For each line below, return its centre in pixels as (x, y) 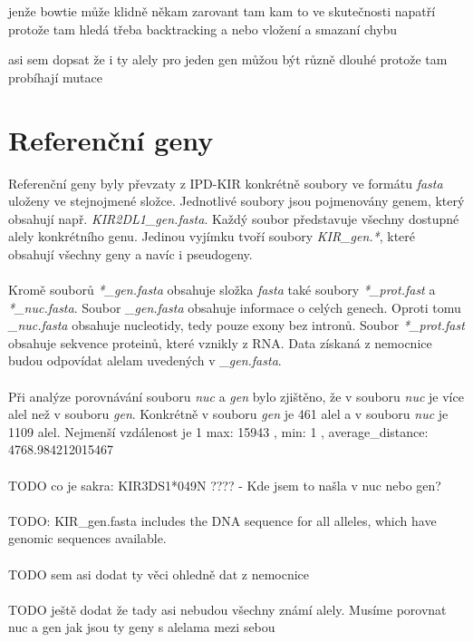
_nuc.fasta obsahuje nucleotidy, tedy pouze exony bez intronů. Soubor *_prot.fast (236, 325)
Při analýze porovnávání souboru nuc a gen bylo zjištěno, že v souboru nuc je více (236, 396)
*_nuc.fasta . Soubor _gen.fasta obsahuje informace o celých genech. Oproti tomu (235, 307)
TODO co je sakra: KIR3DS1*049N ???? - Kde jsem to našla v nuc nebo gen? (225, 485)
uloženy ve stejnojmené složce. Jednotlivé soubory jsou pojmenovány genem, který (236, 201)
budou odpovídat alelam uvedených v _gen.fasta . (145, 360)
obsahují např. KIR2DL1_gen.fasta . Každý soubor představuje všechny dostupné (234, 218)
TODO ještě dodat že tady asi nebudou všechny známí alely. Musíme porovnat (227, 609)
